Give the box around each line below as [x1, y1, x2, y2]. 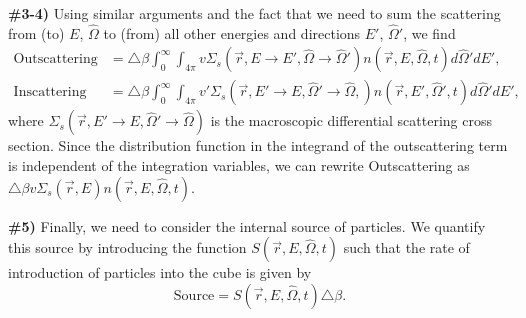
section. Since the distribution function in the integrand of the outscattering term [8, 135, 508, 156]
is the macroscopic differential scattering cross [210, 110, 492, 131]
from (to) [8, 22, 65, 43]
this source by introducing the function [8, 237, 247, 258]
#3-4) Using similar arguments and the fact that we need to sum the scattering [8, 3, 501, 23]
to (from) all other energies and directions [103, 22, 361, 43]
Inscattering [13, 85, 87, 100]
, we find [403, 22, 456, 43]
